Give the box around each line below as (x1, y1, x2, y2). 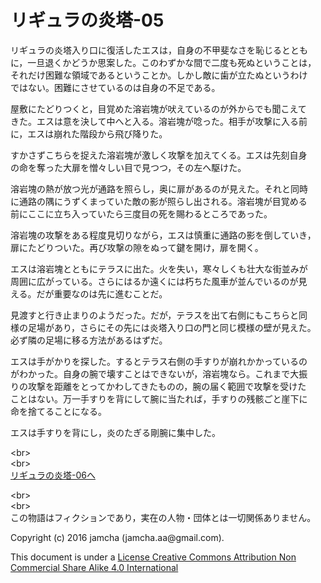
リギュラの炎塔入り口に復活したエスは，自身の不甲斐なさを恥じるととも (10, 44, 308, 56)
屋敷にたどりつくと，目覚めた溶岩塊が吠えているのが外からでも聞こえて (10, 102, 307, 115)
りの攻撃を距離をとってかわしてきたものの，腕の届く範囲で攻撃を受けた (10, 380, 307, 392)
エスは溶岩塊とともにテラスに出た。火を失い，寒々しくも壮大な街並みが (10, 262, 308, 275)
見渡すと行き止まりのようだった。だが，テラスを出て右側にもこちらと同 (10, 309, 308, 321)
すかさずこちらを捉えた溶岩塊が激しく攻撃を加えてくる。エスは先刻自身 (10, 149, 308, 161)
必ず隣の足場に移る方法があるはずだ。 (10, 334, 168, 346)
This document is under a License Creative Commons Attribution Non (10, 551, 297, 563)
